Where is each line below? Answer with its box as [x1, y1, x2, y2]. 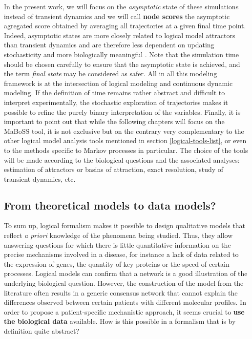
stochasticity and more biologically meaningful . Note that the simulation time [4, 49, 239, 59]
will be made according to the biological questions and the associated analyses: [4, 154, 240, 165]
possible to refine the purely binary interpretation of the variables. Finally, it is [4, 106, 241, 117]
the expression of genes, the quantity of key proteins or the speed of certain [4, 258, 230, 269]
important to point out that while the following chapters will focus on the [4, 116, 225, 127]
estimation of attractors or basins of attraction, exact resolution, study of [4, 164, 224, 174]
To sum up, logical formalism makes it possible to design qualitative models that [4, 220, 246, 231]
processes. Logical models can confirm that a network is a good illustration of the [4, 268, 248, 278]
